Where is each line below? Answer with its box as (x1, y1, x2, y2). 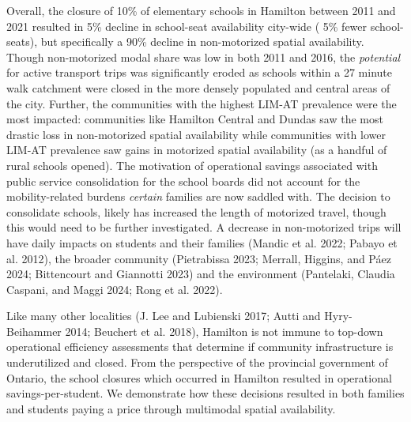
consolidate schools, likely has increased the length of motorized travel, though (6, 203, 386, 220)
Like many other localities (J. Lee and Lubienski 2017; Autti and (6, 307, 321, 324)
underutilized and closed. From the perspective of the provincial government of (6, 354, 388, 371)
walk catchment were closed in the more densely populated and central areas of (6, 79, 390, 96)
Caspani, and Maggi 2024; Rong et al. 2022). (6, 281, 223, 297)
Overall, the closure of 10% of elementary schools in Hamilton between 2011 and (6, 2, 396, 18)
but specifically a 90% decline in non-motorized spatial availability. (40, 33, 364, 50)
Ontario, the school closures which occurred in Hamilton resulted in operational (6, 369, 392, 386)
